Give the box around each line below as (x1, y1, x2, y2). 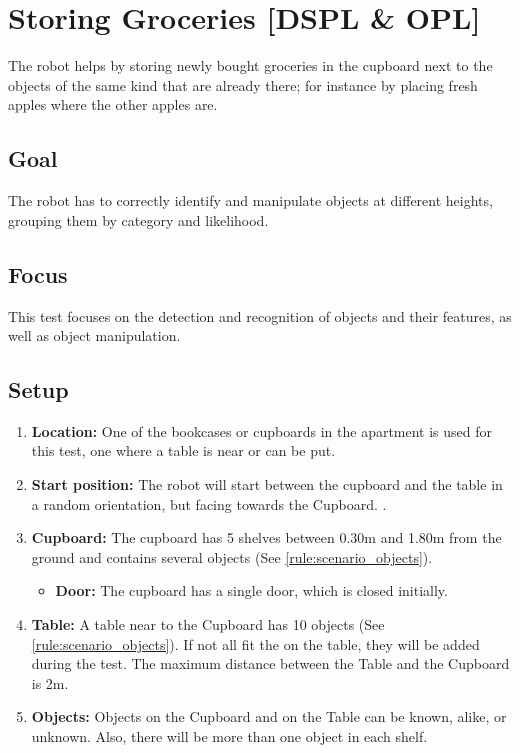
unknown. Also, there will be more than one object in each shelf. (31, 726, 428, 747)
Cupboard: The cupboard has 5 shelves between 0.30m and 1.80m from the (31, 527, 502, 548)
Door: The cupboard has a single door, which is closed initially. (55, 580, 448, 601)
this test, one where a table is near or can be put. (31, 440, 336, 461)
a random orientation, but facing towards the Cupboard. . (31, 493, 387, 514)
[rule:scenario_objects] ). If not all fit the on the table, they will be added (31, 633, 480, 654)
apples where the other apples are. (8, 94, 218, 115)
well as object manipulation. (8, 325, 181, 346)
